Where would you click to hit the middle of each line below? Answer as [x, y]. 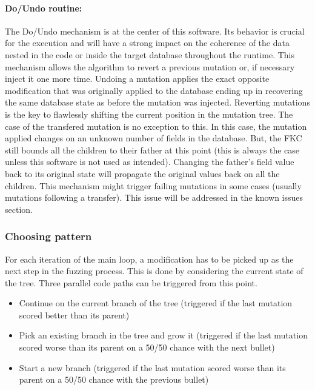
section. [19, 209]
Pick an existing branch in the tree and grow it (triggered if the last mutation [163, 335]
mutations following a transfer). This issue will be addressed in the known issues [154, 197]
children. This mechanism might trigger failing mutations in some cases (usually [153, 185]
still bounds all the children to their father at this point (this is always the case [152, 150]
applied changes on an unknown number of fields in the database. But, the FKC [154, 138]
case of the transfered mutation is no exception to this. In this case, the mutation [156, 126]
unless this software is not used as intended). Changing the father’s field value [150, 162]
